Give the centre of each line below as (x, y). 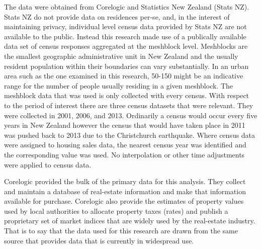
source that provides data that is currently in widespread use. (99, 240)
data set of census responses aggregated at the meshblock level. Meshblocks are (126, 46)
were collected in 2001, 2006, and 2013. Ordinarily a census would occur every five (131, 115)
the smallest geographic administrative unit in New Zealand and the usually (121, 56)
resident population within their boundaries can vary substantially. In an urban (126, 66)
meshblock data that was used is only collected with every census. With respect (127, 95)
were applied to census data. (48, 164)
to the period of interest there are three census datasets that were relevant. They (129, 105)
